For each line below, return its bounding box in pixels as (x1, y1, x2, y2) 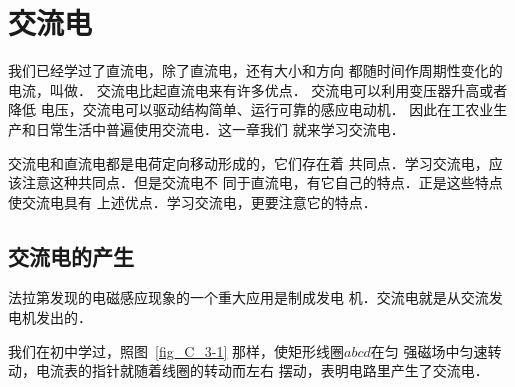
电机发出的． (8, 307, 92, 328)
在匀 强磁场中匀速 (370, 340, 488, 361)
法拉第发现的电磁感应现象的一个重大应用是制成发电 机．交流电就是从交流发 (8, 287, 503, 308)
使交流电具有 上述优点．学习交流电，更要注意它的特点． (8, 191, 377, 212)
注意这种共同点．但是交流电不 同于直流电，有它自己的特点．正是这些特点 (21, 172, 503, 193)
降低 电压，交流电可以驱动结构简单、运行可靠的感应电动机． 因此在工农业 (8, 99, 494, 120)
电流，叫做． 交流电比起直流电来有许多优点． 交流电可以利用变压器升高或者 (8, 79, 508, 100)
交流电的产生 (8, 240, 134, 271)
